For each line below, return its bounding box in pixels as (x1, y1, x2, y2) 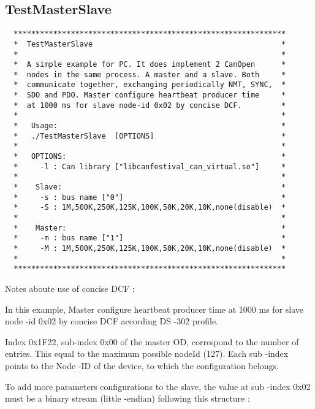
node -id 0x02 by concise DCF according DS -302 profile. (5, 315, 219, 327)
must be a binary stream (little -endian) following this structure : (5, 392, 250, 405)
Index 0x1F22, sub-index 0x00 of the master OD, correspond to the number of (5, 335, 299, 348)
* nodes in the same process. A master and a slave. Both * (13, 70, 286, 79)
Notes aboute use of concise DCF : (5, 281, 135, 294)
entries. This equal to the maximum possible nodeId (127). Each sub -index (5, 347, 289, 360)
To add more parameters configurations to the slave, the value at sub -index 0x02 (5, 380, 311, 392)
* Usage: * (13, 121, 286, 131)
